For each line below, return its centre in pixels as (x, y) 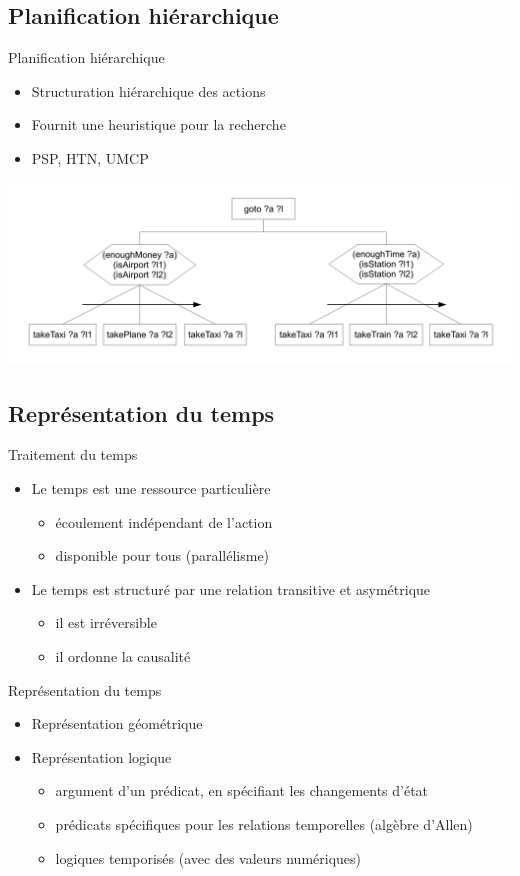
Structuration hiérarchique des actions (148, 90)
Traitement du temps (73, 454)
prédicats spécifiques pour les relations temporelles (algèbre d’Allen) (264, 824)
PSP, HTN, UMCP (90, 157)
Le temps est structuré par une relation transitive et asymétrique (231, 588)
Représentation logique (101, 756)
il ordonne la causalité (123, 656)
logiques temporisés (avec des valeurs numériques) (208, 857)
